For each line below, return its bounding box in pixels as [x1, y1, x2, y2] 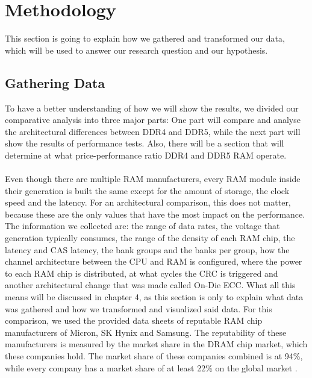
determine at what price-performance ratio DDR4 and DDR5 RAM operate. [5, 148, 287, 161]
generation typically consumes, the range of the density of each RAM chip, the [5, 232, 295, 244]
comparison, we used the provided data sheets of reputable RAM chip [5, 314, 263, 327]
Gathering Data [5, 73, 105, 92]
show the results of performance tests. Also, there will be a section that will [5, 137, 284, 150]
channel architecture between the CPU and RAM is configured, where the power [5, 255, 302, 268]
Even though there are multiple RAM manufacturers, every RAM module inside [5, 172, 301, 185]
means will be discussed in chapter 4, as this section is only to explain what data [5, 291, 304, 303]
